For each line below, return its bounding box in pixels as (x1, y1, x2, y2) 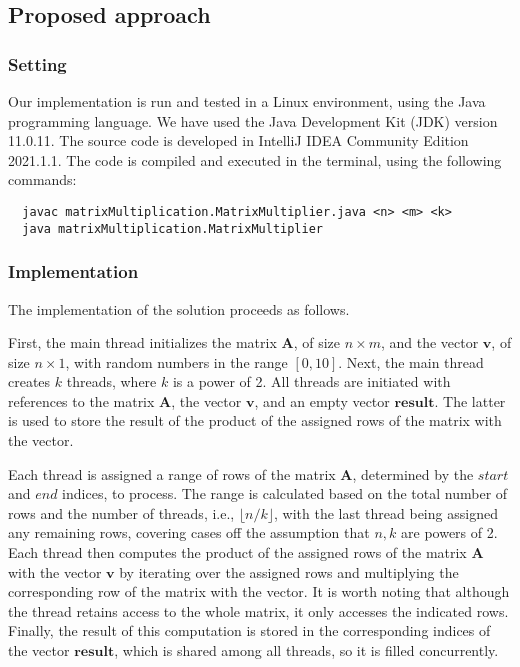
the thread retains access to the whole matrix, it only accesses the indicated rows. (8, 600, 509, 621)
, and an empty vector (254, 390, 390, 411)
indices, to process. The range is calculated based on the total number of (62, 483, 508, 504)
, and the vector (380, 332, 479, 353)
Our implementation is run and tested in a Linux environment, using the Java (8, 91, 486, 111)
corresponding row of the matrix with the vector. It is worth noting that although (8, 581, 510, 602)
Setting (8, 51, 67, 76)
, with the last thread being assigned (274, 502, 498, 523)
